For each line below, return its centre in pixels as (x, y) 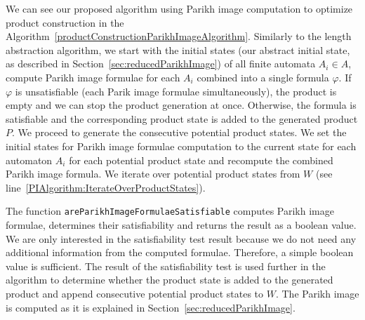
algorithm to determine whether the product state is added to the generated (170, 280)
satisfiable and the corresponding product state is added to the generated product (182, 118)
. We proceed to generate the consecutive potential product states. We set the (179, 132)
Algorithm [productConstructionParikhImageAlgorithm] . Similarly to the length (179, 36)
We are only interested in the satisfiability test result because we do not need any (181, 238)
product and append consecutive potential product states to (135, 293)
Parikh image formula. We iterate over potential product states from (153, 174)
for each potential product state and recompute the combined (201, 160)
